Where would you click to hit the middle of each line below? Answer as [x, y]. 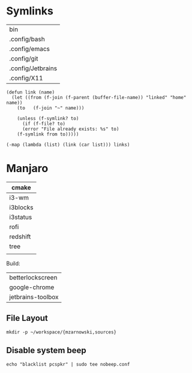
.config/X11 [26, 78]
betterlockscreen [33, 277]
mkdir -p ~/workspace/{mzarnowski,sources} [61, 332]
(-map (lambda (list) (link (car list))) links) [68, 145]
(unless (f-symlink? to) [48, 118]
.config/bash [27, 39]
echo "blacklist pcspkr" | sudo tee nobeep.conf [68, 364]
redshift [20, 236]
